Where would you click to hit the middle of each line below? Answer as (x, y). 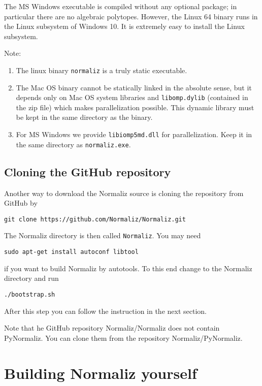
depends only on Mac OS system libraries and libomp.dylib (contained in (132, 97)
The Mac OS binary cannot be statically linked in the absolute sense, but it (134, 87)
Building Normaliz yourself (101, 373)
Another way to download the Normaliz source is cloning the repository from (124, 193)
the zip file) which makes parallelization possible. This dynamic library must (135, 107)
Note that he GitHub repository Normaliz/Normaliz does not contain (112, 328)
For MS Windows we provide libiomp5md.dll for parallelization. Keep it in (134, 134)
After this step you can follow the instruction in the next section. (105, 311)
